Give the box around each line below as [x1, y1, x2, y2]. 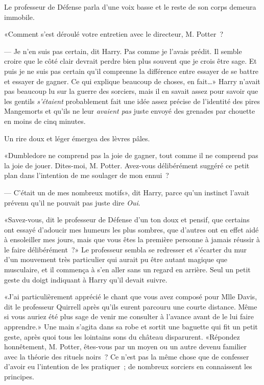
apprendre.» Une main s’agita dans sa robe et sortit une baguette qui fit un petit [4, 321, 258, 332]
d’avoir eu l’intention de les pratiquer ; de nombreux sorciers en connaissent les [4, 361, 252, 372]
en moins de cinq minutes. [4, 115, 86, 126]
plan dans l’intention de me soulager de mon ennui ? [4, 170, 169, 181]
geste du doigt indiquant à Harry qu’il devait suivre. [4, 274, 167, 285]
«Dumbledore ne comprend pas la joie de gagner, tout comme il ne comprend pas [4, 150, 258, 161]
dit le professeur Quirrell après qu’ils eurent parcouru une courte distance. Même [4, 301, 257, 312]
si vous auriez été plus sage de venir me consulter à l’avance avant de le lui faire [4, 311, 254, 322]
